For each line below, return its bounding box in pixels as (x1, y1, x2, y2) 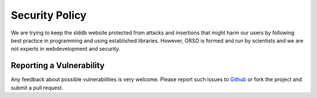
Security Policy (11, 9, 87, 22)
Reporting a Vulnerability (11, 61, 105, 71)
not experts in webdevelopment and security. (11, 45, 120, 52)
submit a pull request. (11, 84, 63, 91)
